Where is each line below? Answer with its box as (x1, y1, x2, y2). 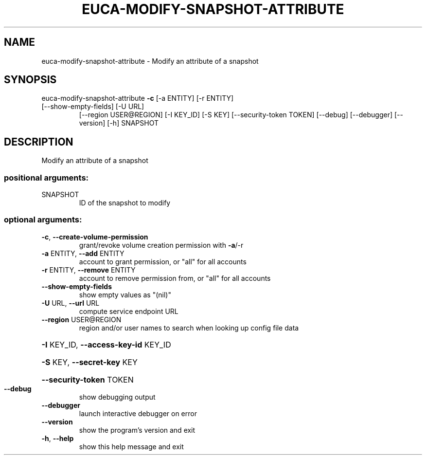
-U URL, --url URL (41, 298, 100, 307)
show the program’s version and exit (79, 425, 195, 434)
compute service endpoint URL (79, 307, 178, 315)
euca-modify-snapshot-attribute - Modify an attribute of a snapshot (41, 56, 259, 65)
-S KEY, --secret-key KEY (41, 357, 138, 367)
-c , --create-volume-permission (41, 232, 148, 241)
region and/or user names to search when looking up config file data (79, 323, 299, 332)
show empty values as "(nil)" (79, 290, 171, 299)
